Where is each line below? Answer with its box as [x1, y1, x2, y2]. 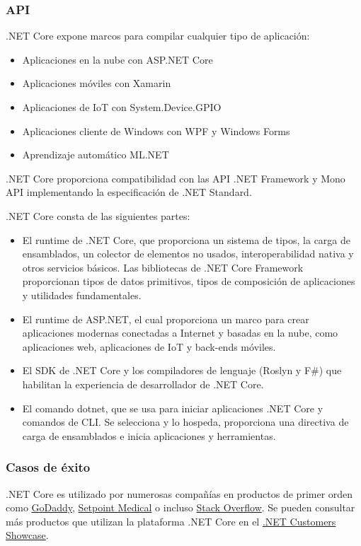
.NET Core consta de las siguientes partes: [6, 208, 190, 223]
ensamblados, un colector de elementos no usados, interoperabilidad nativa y [22, 246, 354, 261]
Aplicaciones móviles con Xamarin [22, 76, 171, 91]
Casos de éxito [6, 458, 91, 476]
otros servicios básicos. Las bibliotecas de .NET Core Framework [22, 260, 304, 274]
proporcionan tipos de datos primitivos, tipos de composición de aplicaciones [22, 274, 355, 289]
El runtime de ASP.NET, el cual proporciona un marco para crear [22, 311, 309, 326]
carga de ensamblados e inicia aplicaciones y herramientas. [22, 428, 276, 443]
